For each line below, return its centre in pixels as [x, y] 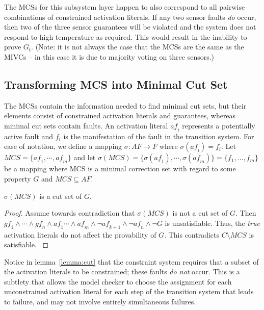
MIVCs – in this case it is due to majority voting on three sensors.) [109, 56]
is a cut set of [61, 196]
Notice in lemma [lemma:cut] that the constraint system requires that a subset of [131, 261]
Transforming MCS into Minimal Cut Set [116, 84]
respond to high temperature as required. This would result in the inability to [126, 36]
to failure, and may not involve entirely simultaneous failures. [100, 302]
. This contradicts [192, 234]
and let [85, 157]
